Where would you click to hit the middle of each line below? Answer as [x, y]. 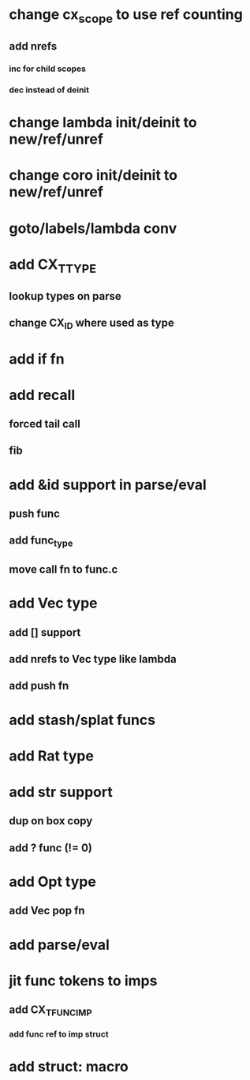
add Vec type [53, 603]
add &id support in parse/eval [108, 485]
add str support [61, 792]
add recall [42, 395]
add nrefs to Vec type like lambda [93, 659]
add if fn [37, 359]
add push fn [39, 686]
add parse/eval [59, 945]
